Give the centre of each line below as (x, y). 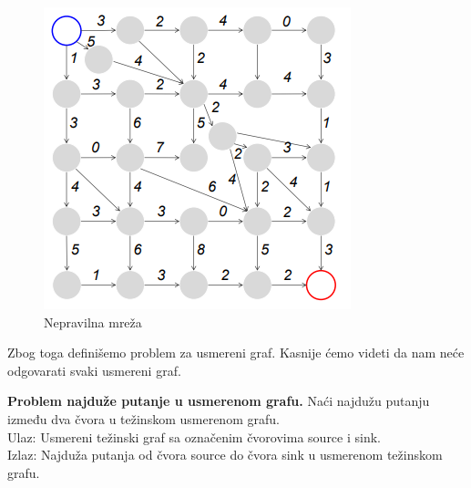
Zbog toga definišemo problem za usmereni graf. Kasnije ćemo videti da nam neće (236, 353)
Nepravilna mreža (93, 322)
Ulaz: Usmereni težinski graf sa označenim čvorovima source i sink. (194, 436)
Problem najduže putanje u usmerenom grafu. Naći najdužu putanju (219, 401)
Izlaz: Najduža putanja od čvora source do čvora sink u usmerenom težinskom (225, 455)
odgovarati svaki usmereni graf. (94, 370)
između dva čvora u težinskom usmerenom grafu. (143, 418)
